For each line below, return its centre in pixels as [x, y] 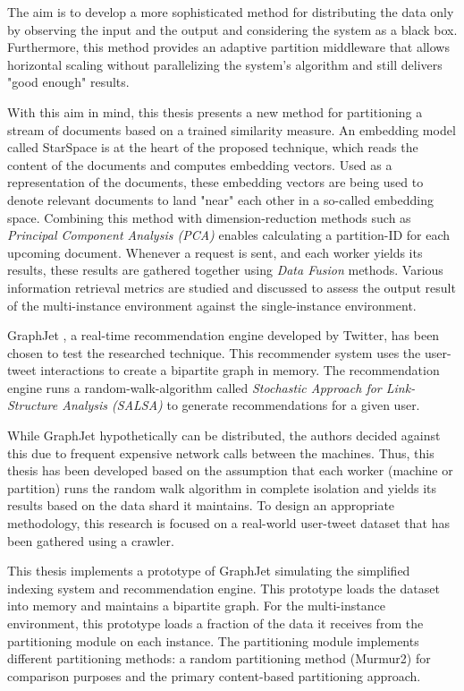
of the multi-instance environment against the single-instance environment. [212, 305]
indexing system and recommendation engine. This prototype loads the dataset [224, 588]
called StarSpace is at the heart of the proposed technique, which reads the [213, 147]
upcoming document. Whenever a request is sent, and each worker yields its [215, 252]
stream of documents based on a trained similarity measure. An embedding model [232, 129]
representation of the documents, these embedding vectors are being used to [215, 182]
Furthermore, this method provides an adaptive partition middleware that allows [228, 47]
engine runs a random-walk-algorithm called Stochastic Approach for [194, 387]
